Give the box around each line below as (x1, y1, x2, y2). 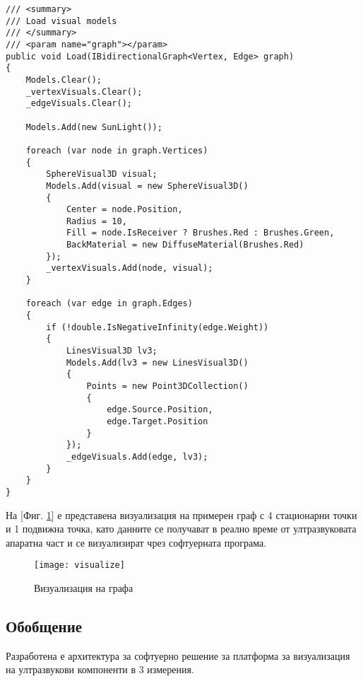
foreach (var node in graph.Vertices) (25, 145, 208, 156)
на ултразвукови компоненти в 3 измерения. (6, 662, 194, 677)
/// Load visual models (6, 16, 117, 26)
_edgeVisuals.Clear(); (25, 98, 132, 109)
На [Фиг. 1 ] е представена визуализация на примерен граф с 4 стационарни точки (6, 507, 357, 522)
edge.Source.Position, (107, 404, 213, 415)
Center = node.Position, (66, 204, 183, 215)
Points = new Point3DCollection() (86, 381, 249, 391)
